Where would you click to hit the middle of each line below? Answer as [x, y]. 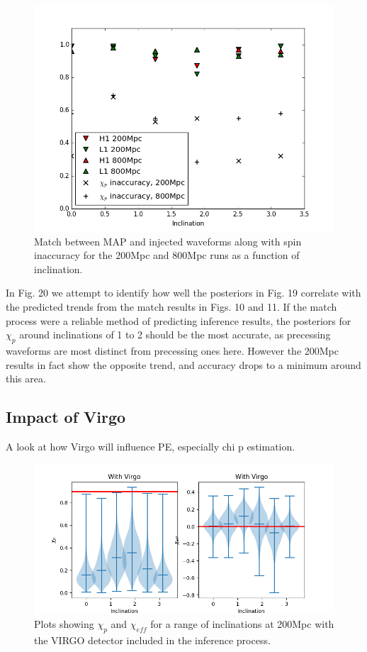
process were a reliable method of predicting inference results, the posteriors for [179, 320]
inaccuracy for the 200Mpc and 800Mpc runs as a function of [167, 255]
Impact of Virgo [66, 417]
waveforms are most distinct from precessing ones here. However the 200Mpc [173, 350]
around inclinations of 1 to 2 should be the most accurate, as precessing [175, 335]
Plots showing [64, 624]
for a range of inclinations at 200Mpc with [242, 624]
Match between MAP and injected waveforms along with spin [168, 241]
